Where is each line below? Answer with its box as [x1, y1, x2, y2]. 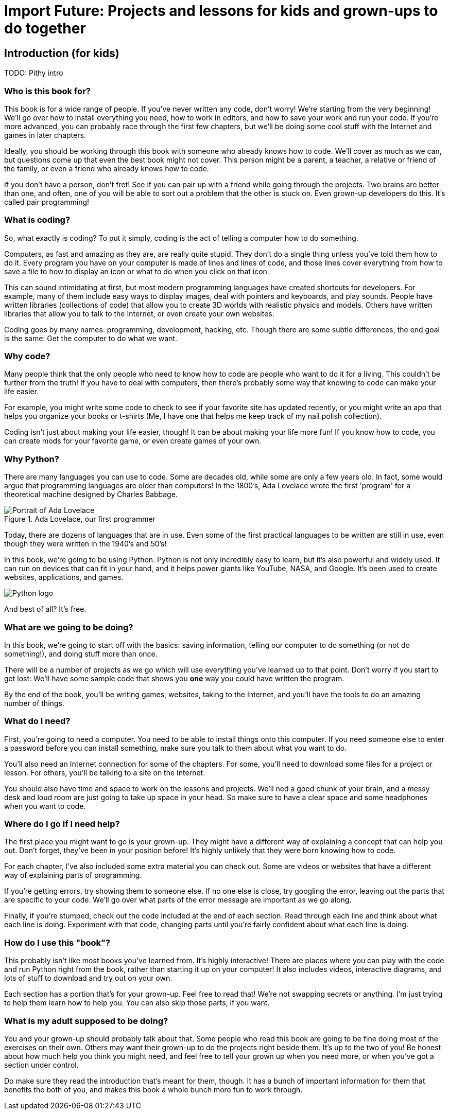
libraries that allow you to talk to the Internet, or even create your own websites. [4, 309, 274, 318]
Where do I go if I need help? [4, 819, 120, 829]
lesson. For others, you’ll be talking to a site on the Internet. [4, 768, 205, 777]
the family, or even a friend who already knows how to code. [4, 164, 209, 173]
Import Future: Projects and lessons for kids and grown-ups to [4, 2, 438, 20]
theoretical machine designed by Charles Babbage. [4, 490, 178, 499]
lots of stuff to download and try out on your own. [4, 974, 172, 983]
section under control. [4, 1060, 79, 1069]
